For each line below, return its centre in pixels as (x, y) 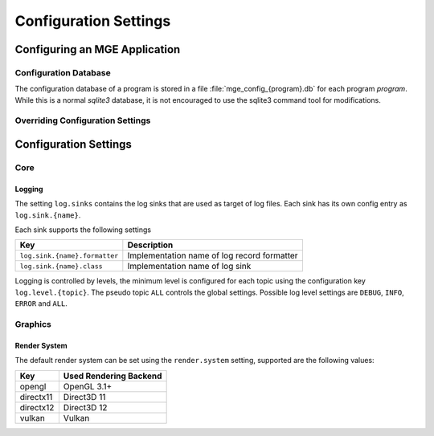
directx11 (36, 397)
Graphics (33, 324)
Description (150, 245)
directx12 (37, 407)
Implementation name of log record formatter (213, 255)
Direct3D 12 (85, 407)
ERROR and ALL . (41, 304)
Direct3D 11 (84, 397)
